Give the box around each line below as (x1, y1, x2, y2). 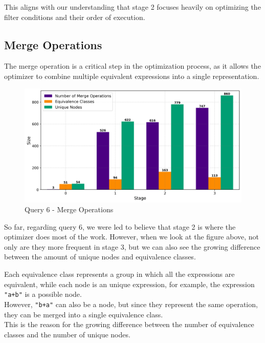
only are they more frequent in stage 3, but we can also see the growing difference (4, 241, 260, 252)
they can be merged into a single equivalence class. (4, 309, 163, 319)
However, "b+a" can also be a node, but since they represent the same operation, (4, 298, 258, 309)
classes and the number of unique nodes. (4, 329, 130, 339)
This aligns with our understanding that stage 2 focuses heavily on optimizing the (4, 2, 261, 12)
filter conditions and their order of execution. (4, 11, 145, 22)
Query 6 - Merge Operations (25, 204, 114, 215)
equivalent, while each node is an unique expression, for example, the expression (4, 278, 255, 289)
